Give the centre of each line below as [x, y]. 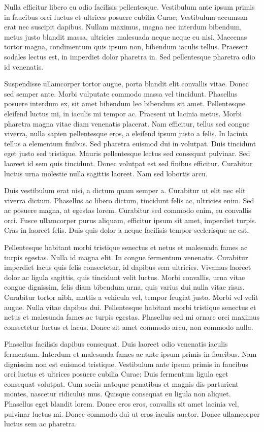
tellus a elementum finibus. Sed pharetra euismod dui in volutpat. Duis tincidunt [130, 143]
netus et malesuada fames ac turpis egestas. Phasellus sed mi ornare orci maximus [132, 317]
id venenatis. [24, 66]
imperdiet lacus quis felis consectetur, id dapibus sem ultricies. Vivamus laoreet [128, 267]
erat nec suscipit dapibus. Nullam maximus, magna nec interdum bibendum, [123, 27]
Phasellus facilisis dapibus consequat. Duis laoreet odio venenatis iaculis [116, 344]
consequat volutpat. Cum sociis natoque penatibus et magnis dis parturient [121, 383]
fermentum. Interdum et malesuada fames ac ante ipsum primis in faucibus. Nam [130, 354]
